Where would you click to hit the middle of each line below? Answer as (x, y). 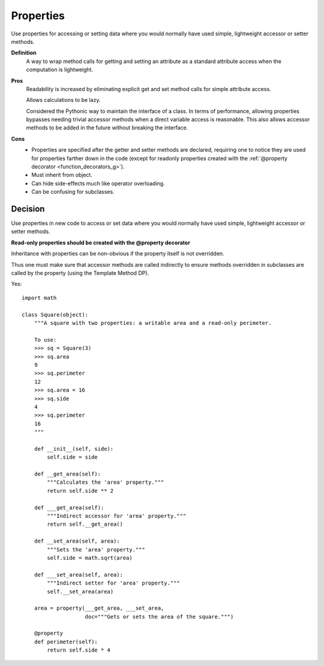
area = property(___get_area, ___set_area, (99, 608)
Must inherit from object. (62, 175)
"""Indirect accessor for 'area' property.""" (117, 516)
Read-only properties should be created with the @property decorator (100, 242)
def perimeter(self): (66, 642)
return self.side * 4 (79, 650)
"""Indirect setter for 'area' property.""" (113, 583)
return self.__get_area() (85, 524)
